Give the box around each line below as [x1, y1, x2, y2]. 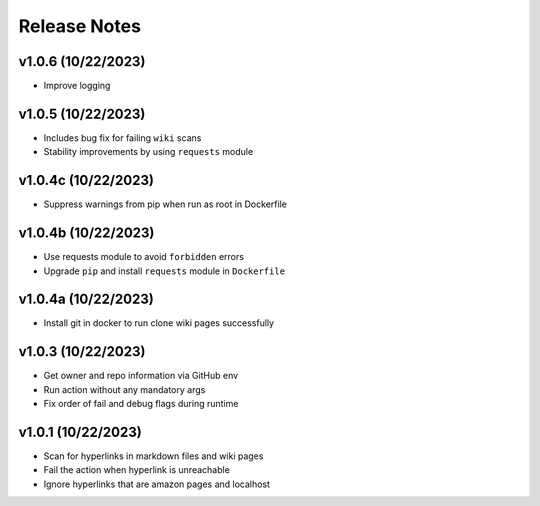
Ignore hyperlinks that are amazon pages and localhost [43, 478, 270, 490]
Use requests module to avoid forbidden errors [43, 251, 245, 263]
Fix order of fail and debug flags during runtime [43, 398, 239, 410]
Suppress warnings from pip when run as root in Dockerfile [43, 198, 287, 210]
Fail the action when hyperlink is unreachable [43, 464, 230, 476]
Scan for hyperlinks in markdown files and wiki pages [43, 450, 264, 462]
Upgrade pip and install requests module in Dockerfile [43, 265, 285, 277]
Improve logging [43, 80, 111, 92]
